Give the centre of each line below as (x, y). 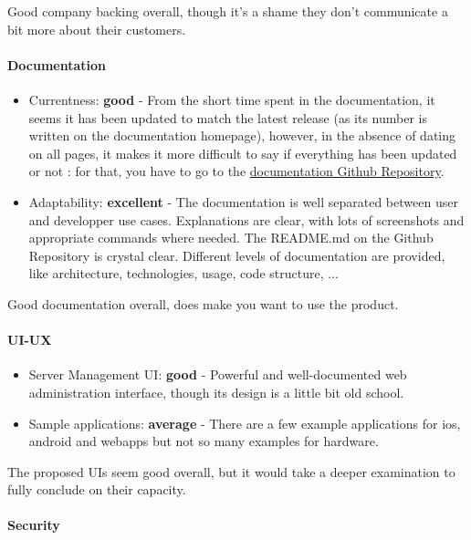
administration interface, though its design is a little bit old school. (216, 392)
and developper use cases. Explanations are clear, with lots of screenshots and (246, 219)
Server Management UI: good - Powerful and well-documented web (218, 374)
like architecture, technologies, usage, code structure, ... (183, 273)
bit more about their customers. (97, 29)
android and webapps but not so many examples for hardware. (204, 441)
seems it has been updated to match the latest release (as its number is (228, 117)
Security (34, 525)
